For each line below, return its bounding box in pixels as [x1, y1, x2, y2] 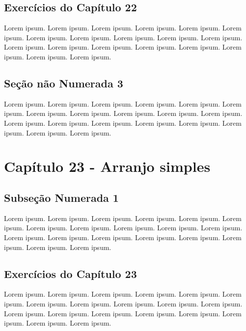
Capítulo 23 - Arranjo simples [4, 156, 211, 176]
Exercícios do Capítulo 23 [4, 266, 137, 281]
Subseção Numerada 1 [4, 190, 119, 205]
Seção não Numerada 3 [4, 75, 123, 90]
